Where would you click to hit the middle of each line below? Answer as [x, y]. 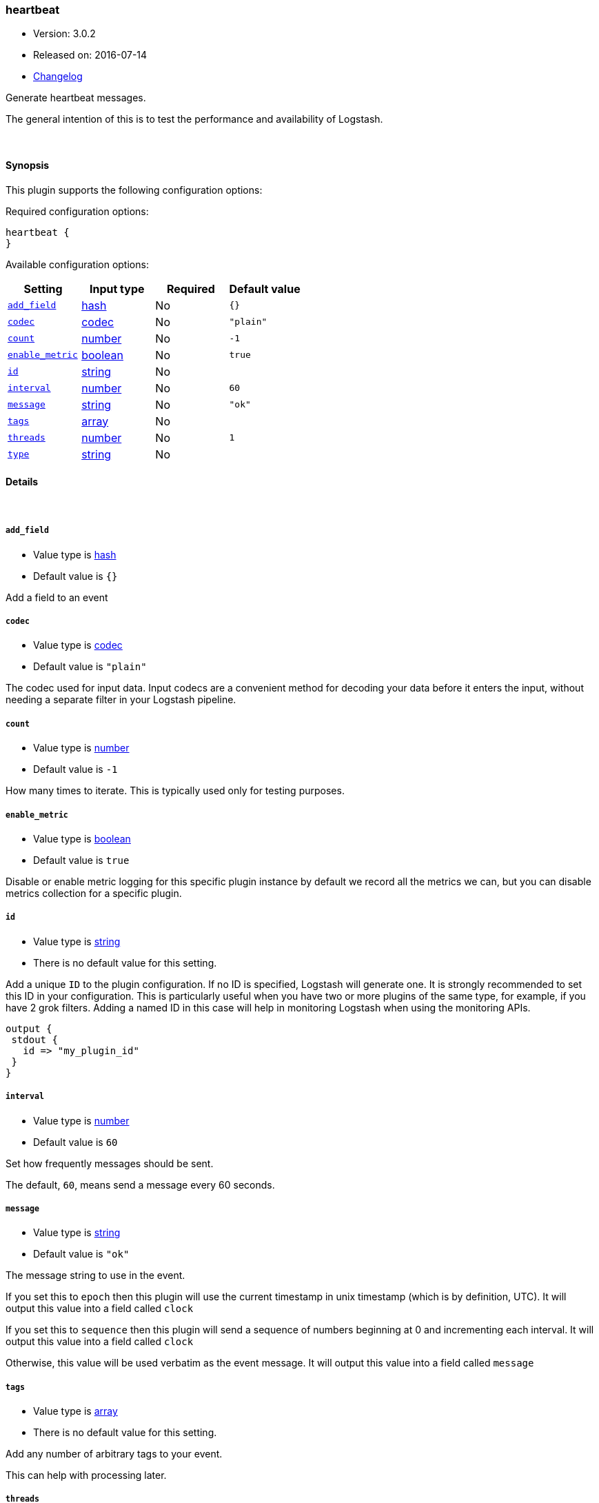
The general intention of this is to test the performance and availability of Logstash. [194, 119]
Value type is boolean [82, 838]
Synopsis [28, 165]
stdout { [34, 1039]
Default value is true [81, 860]
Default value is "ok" [81, 1254]
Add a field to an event [57, 597]
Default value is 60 [75, 1142]
